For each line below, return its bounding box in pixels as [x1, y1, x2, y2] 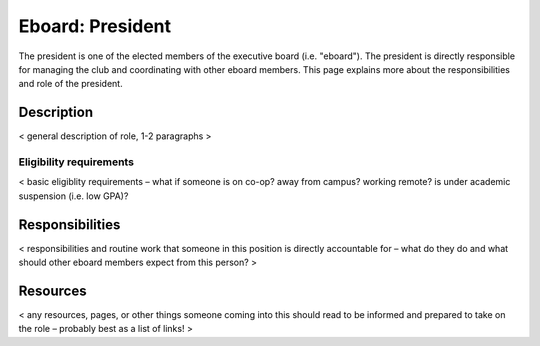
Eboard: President [18, 15, 172, 37]
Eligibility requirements [18, 155, 135, 169]
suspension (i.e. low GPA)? [18, 190, 129, 202]
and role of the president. [18, 78, 124, 90]
